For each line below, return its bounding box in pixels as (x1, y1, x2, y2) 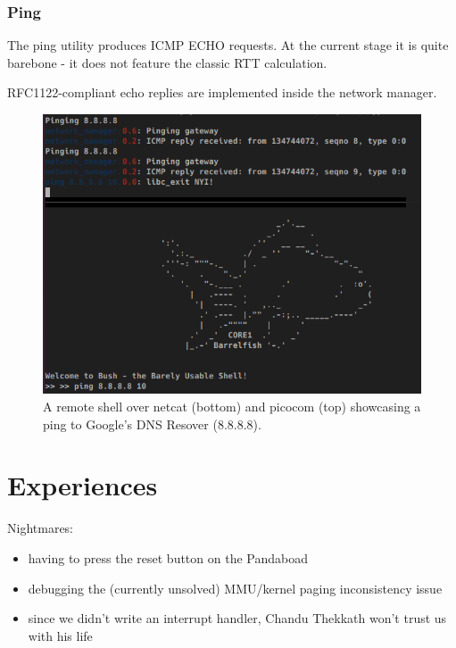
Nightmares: (7, 519, 74, 537)
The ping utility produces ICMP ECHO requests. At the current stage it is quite (7, 36, 449, 54)
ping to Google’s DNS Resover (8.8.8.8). (43, 414, 261, 433)
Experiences (7, 467, 158, 503)
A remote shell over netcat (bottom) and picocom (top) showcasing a (43, 397, 421, 416)
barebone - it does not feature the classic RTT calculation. (7, 53, 327, 71)
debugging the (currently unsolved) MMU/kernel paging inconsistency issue (28, 578, 443, 597)
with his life (28, 626, 93, 644)
